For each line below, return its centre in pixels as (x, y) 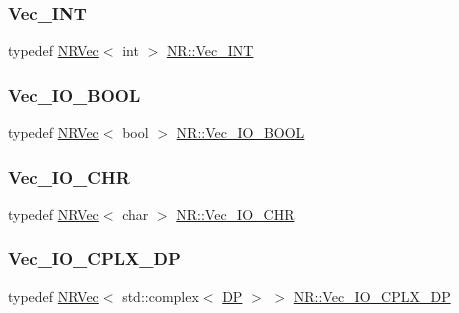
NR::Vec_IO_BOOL (240, 132)
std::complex (160, 295)
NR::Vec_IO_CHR (235, 213)
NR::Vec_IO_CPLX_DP (372, 295)
